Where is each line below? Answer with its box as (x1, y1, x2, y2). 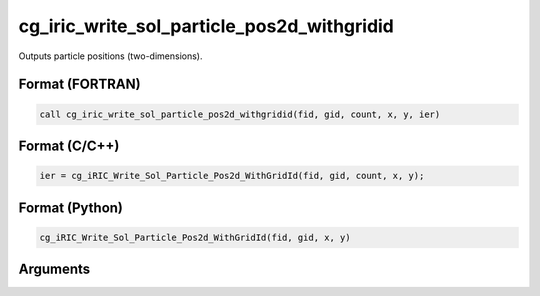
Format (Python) (18, 199, 124, 216)
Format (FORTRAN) (18, 76, 141, 93)
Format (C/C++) (18, 137, 120, 154)
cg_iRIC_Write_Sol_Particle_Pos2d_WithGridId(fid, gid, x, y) (39, 231, 351, 243)
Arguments (18, 261, 91, 278)
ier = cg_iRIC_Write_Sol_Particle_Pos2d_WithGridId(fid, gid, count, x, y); (39, 170, 425, 182)
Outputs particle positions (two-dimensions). (18, 50, 203, 62)
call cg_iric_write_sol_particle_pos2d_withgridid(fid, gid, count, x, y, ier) (39, 108, 441, 120)
